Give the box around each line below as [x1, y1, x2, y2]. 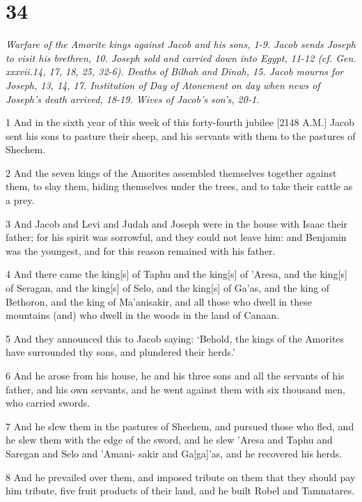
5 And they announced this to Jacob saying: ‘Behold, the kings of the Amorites [6, 331, 345, 345]
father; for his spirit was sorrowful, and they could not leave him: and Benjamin [6, 230, 347, 244]
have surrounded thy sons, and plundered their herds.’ [6, 345, 235, 359]
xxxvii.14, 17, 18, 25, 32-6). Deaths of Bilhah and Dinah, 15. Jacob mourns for [6, 64, 344, 79]
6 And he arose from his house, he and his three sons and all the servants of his [6, 368, 345, 382]
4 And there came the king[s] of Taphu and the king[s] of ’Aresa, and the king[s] [6, 267, 347, 281]
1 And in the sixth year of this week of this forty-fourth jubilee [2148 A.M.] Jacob [6, 115, 355, 130]
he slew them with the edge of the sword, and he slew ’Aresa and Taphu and [6, 432, 333, 447]
